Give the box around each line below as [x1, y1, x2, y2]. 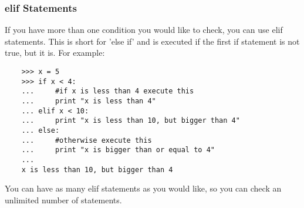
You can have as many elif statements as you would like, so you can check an [5, 182, 282, 194]
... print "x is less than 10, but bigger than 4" [21, 116, 240, 125]
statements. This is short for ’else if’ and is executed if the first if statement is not [5, 35, 300, 47]
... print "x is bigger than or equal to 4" [21, 146, 215, 155]
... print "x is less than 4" [21, 96, 156, 105]
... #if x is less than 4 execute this [21, 87, 194, 96]
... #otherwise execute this [21, 136, 152, 145]
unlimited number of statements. [5, 193, 122, 206]
